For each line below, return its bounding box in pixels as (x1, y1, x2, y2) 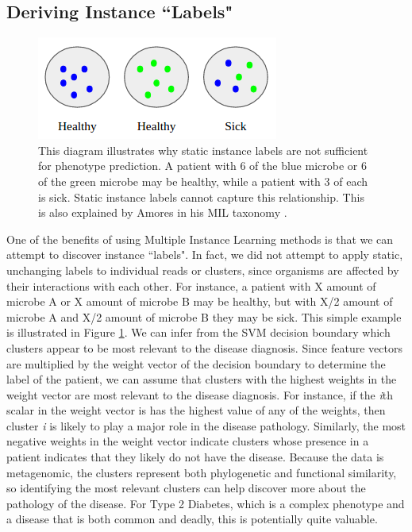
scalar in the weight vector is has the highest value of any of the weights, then (6, 402, 386, 418)
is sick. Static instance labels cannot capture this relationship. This (38, 188, 364, 205)
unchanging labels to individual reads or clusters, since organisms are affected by (6, 261, 399, 278)
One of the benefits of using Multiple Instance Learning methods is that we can (6, 230, 394, 247)
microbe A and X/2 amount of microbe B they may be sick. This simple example (6, 308, 402, 325)
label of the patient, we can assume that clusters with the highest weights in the (6, 371, 397, 387)
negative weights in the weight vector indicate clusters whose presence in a (6, 433, 369, 449)
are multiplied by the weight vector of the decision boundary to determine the (6, 355, 386, 372)
